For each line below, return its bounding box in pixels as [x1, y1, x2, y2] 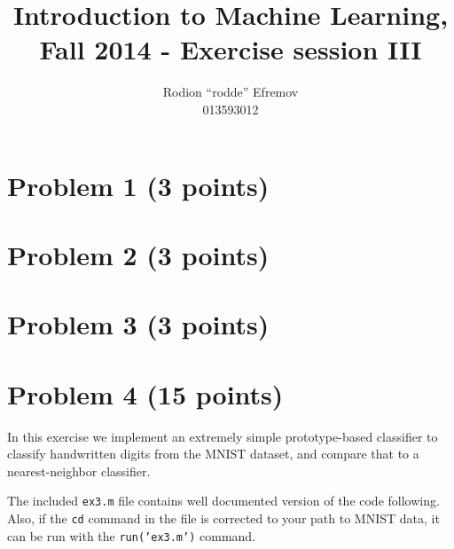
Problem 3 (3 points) [7, 306, 270, 342]
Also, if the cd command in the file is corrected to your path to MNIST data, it [7, 509, 440, 527]
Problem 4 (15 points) [7, 375, 284, 412]
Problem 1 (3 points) [7, 167, 270, 203]
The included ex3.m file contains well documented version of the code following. [7, 491, 440, 510]
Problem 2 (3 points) [7, 236, 270, 272]
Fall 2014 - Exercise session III [39, 31, 422, 67]
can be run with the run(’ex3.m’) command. [7, 526, 256, 545]
